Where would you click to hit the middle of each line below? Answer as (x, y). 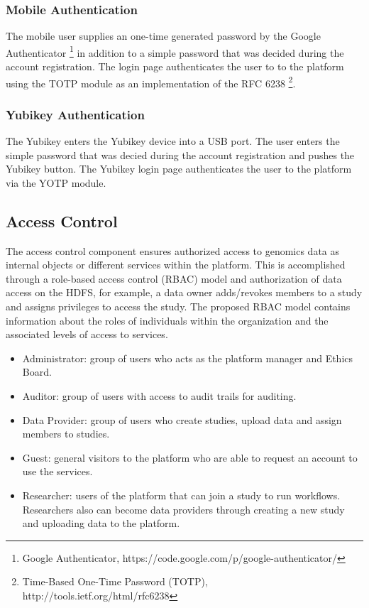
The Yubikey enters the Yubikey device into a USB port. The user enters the (173, 141)
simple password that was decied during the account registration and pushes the (180, 154)
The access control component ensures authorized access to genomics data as (173, 250)
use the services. (57, 471)
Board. (37, 372)
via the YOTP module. (56, 182)
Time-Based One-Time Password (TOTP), (115, 581)
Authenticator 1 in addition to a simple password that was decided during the (175, 51)
